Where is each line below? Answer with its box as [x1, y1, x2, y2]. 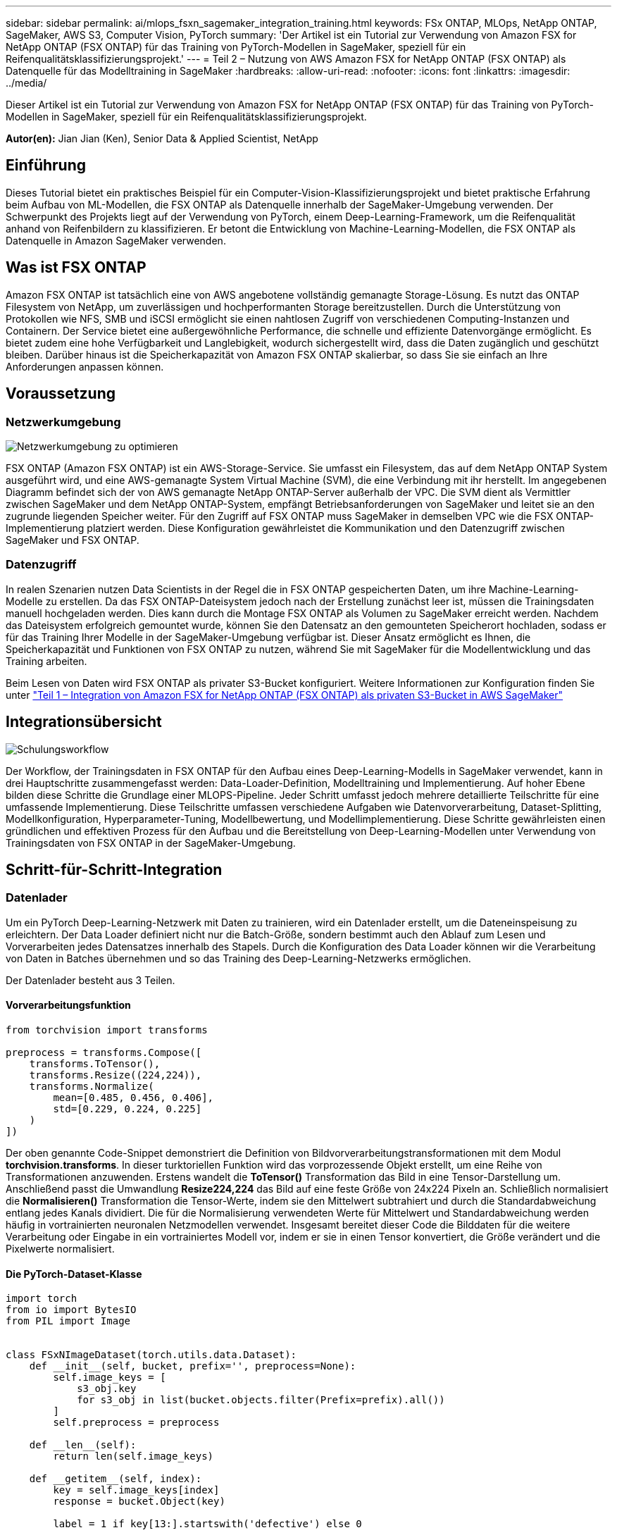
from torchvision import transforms [6, 1024, 208, 1036]
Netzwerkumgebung [6, 414, 121, 429]
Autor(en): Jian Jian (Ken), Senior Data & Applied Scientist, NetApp [6, 132, 318, 144]
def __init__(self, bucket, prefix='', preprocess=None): [29, 1360, 356, 1372]
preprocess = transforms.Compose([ [6, 1046, 202, 1058]
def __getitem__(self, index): [29, 1473, 202, 1485]
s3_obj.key [77, 1383, 137, 1395]
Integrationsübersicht [6, 713, 162, 731]
